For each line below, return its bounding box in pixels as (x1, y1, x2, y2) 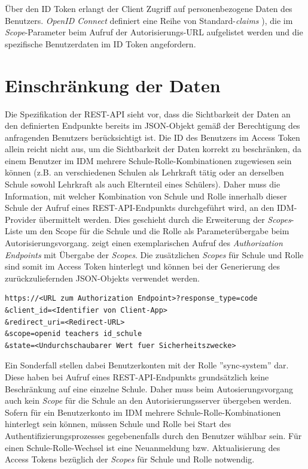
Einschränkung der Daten (5, 72, 221, 97)
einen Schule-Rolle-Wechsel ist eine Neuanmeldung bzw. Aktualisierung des (5, 441, 280, 453)
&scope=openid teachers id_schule (5, 329, 142, 338)
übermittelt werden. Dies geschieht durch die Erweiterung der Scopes (39, 213, 291, 225)
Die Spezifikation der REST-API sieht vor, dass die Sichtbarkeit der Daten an (5, 107, 291, 120)
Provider (5, 213, 36, 225)
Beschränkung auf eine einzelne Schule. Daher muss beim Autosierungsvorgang (5, 382, 293, 395)
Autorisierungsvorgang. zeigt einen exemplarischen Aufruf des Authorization (5, 237, 283, 249)
